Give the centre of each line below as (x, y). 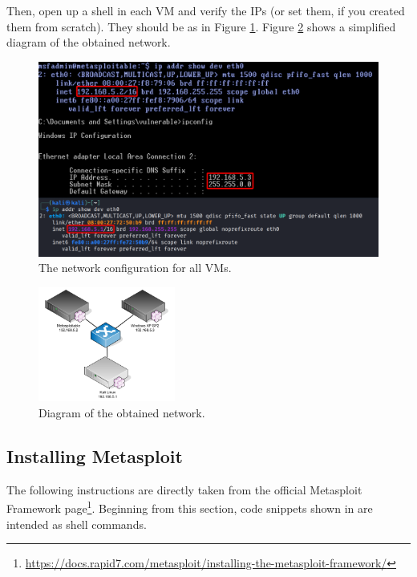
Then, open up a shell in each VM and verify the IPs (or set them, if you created (206, 10)
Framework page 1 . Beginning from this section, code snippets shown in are (190, 507)
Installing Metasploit (95, 455)
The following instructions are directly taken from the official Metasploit (184, 489)
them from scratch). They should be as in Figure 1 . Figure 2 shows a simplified (201, 26)
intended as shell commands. (77, 524)
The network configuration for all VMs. (135, 268)
